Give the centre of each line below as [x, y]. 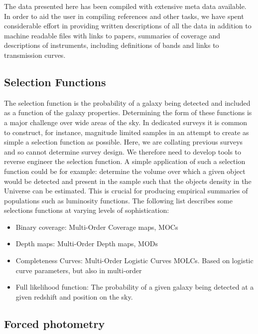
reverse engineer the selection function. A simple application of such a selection [125, 161]
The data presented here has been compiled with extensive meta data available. [125, 6]
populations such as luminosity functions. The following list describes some [118, 200]
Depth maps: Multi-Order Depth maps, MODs [87, 244]
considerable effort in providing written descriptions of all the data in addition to [128, 26]
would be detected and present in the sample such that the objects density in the [128, 181]
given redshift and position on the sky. [74, 296]
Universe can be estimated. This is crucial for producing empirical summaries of [126, 191]
